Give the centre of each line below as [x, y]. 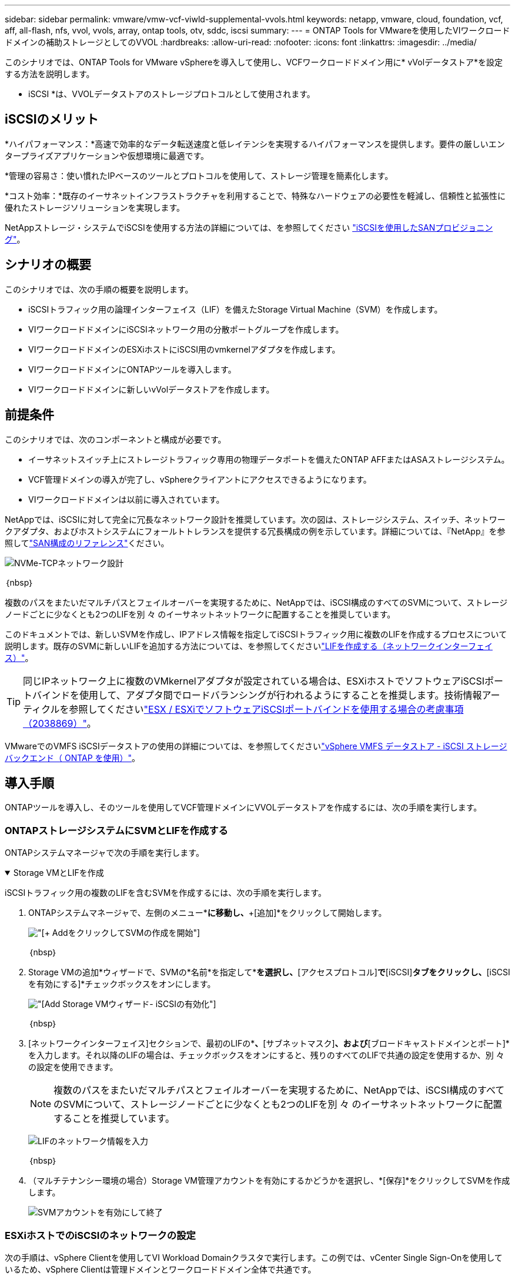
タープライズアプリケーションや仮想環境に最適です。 [107, 155]
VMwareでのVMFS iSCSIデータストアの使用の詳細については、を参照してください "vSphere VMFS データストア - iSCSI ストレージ [256, 746]
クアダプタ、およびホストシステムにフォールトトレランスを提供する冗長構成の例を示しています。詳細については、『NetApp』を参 [255, 531]
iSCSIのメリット [52, 119]
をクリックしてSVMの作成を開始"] [134, 933]
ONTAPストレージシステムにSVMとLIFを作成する [116, 830]
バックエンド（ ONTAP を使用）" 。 [73, 758]
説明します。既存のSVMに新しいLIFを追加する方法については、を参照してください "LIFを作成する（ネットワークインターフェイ [249, 646]
